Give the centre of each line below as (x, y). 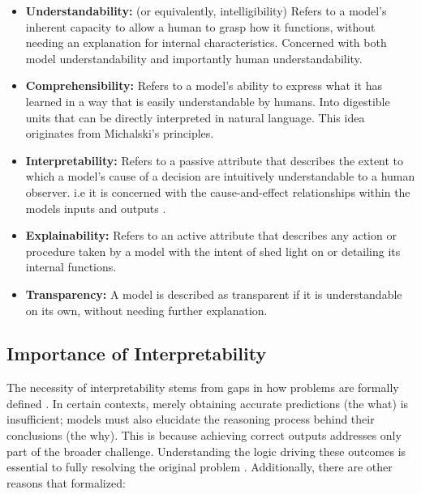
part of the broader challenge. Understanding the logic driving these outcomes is (206, 451)
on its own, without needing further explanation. (146, 310)
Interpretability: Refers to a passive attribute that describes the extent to (215, 160)
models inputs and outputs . (96, 208)
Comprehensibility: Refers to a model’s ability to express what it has (204, 85)
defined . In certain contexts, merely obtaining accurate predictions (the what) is (208, 403)
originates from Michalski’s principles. (120, 133)
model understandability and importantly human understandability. (194, 58)
